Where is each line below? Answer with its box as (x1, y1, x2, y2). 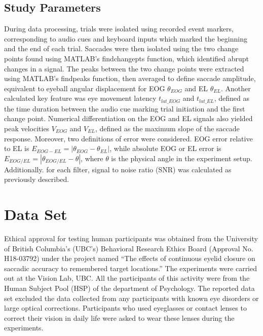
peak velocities (4, 123, 50, 133)
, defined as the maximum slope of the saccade (95, 123, 240, 133)
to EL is (4, 143, 29, 154)
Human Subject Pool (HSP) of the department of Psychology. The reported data (4, 283, 255, 293)
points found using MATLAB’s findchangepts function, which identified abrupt (4, 53, 249, 63)
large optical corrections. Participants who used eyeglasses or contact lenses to (4, 303, 247, 313)
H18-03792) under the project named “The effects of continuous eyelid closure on (4, 253, 255, 264)
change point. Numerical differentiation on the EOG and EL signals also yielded (4, 113, 253, 124)
